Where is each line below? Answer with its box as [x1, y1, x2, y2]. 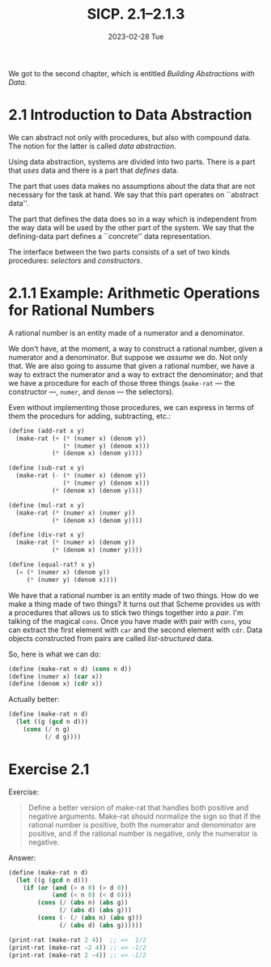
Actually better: [8, 695, 60, 704]
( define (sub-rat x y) [8, 464, 85, 473]
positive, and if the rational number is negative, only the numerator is [28, 828, 258, 838]
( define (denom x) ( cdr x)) [8, 680, 104, 688]
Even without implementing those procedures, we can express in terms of [8, 402, 255, 412]
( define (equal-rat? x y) [8, 561, 95, 569]
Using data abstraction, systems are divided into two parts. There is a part [8, 156, 256, 166]
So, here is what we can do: [8, 649, 101, 659]
